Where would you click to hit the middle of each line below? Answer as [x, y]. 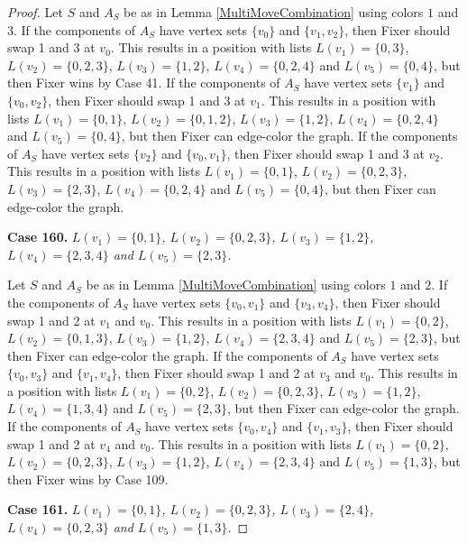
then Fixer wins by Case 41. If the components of [144, 83]
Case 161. [38, 509]
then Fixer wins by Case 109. [88, 479]
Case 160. [38, 237]
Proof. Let [35, 12]
